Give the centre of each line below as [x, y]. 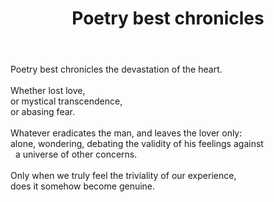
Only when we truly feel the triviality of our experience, [123, 176]
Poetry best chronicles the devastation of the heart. [116, 69]
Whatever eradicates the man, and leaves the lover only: [126, 133]
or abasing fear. [42, 112]
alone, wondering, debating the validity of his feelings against [137, 144]
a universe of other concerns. [76, 154]
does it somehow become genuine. [83, 186]
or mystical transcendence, [66, 101]
